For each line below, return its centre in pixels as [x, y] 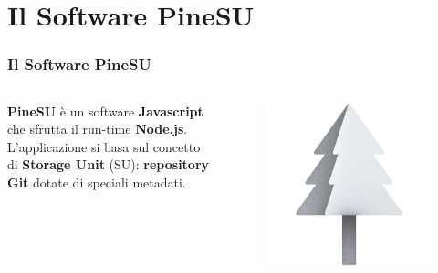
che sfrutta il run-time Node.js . [98, 129]
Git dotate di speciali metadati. [97, 182]
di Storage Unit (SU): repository [109, 164]
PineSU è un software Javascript [105, 111]
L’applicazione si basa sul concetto [104, 146]
